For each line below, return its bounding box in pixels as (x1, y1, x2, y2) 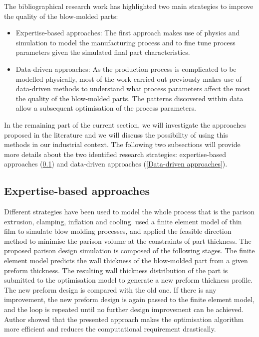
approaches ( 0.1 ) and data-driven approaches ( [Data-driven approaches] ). (4, 159, 228, 169)
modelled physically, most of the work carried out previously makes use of (15, 73, 242, 84)
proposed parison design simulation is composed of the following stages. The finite (4, 245, 255, 256)
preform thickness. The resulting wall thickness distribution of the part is (4, 265, 228, 275)
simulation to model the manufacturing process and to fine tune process (15, 37, 236, 47)
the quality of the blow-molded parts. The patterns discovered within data (15, 93, 244, 103)
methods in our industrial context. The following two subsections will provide (4, 139, 241, 150)
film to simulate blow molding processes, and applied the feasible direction (4, 226, 232, 236)
